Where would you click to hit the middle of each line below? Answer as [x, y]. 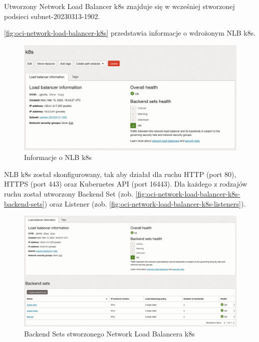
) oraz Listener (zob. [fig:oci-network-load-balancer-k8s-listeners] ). [145, 203]
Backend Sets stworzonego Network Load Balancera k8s [109, 333]
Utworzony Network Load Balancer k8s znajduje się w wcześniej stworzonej [119, 6]
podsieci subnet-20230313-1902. [52, 16]
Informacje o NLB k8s [58, 157]
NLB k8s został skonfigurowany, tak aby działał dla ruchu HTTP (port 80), [120, 174]
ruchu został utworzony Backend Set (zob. [69, 194]
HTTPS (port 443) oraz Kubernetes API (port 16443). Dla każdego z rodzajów [126, 184]
